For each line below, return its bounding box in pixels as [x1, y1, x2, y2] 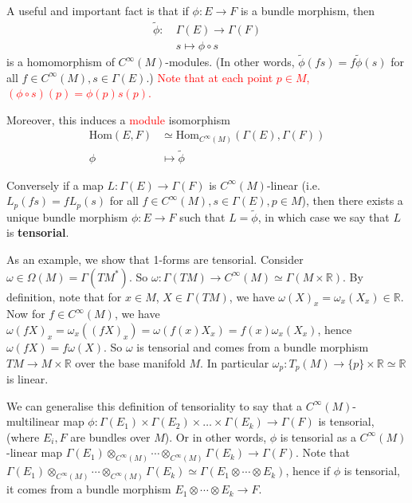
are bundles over [70, 428, 151, 445]
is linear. [6, 371, 49, 387]
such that [179, 208, 226, 225]
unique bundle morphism [6, 208, 128, 225]
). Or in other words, [164, 428, 267, 445]
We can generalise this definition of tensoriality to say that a [6, 397, 302, 414]
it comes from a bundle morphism [6, 481, 171, 497]
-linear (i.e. [266, 176, 320, 193]
